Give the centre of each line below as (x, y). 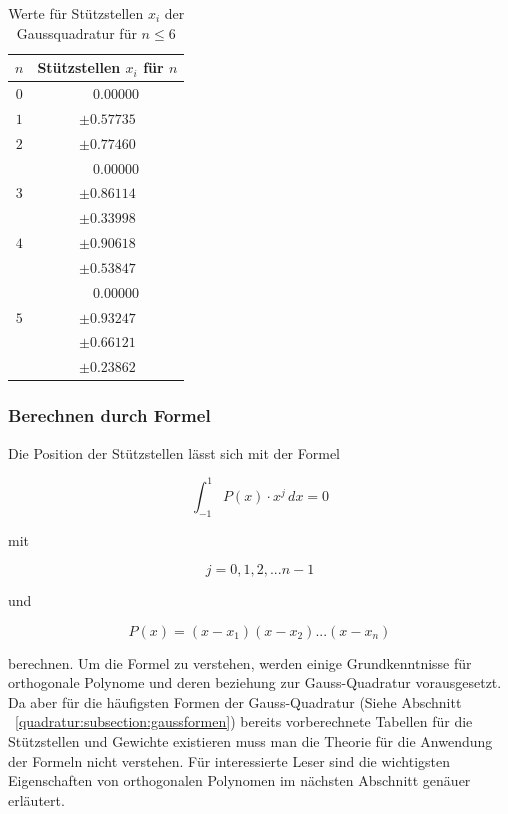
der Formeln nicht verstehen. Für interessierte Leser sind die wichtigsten (229, 760)
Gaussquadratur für (76, 32)
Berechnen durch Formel (109, 415)
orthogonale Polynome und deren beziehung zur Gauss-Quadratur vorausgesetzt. (255, 682)
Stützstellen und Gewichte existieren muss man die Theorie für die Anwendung (250, 741)
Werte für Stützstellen (76, 13)
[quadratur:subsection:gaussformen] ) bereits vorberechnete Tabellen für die (244, 721)
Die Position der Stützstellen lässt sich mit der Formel (174, 452)
